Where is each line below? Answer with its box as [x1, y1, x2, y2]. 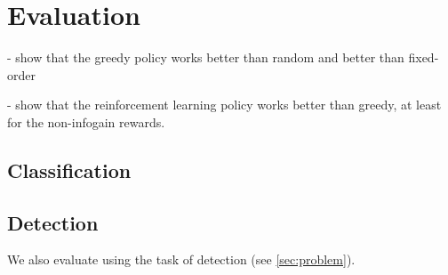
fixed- [408, 48, 439, 67]
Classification [7, 156, 132, 183]
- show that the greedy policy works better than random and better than [7, 48, 404, 67]
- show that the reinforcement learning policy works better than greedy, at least [7, 95, 442, 114]
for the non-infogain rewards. [7, 112, 165, 131]
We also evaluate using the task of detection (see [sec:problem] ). [7, 250, 356, 269]
